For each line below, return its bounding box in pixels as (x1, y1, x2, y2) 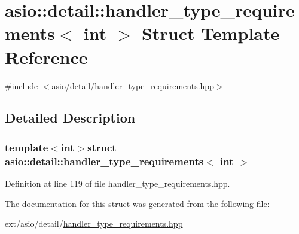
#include (5, 79, 38, 92)
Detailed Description (5, 108, 136, 127)
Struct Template (142, 21, 280, 45)
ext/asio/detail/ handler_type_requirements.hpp (5, 217, 183, 230)
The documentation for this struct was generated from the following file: (5, 197, 270, 209)
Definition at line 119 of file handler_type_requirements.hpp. (5, 177, 230, 190)
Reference (5, 44, 88, 69)
